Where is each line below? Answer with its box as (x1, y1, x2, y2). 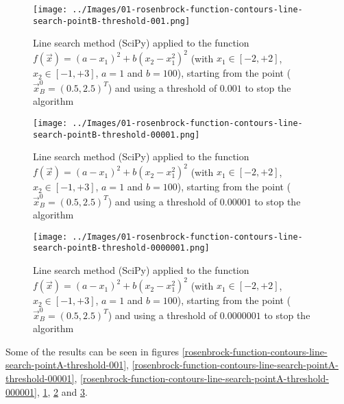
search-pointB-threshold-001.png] (33, 16, 191, 26)
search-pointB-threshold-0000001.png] (33, 243, 210, 253)
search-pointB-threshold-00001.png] (33, 129, 200, 140)
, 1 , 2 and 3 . (36, 384, 88, 399)
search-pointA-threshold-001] (5, 357, 127, 372)
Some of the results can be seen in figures (5, 344, 180, 358)
